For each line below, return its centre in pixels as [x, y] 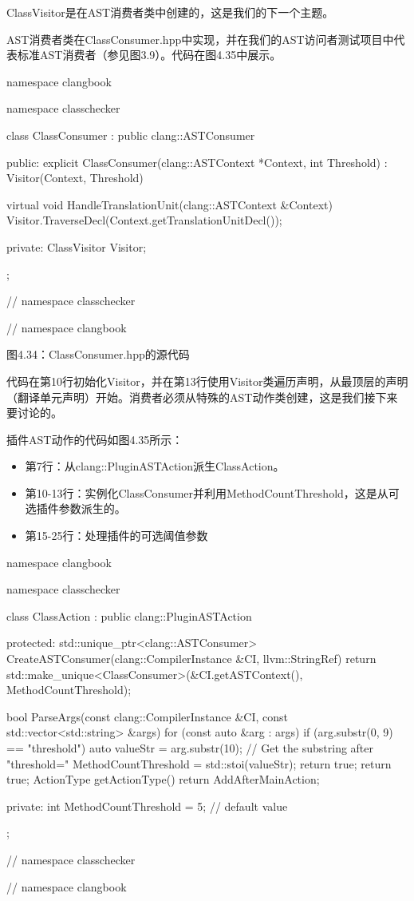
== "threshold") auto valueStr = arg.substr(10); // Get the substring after [190, 748]
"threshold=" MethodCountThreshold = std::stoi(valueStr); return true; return [199, 763]
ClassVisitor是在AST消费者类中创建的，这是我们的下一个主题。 [170, 12]
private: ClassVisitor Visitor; [77, 246]
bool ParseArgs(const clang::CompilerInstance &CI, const [148, 716]
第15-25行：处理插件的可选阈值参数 [116, 536]
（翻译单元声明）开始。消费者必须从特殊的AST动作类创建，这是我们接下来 [202, 397]
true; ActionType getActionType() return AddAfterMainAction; [163, 779]
